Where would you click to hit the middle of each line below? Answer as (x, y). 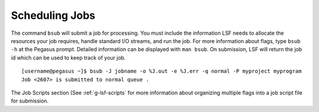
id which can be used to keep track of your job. (69, 57)
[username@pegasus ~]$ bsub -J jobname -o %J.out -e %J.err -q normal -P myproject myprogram (162, 71)
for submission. (30, 101)
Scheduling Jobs (53, 15)
